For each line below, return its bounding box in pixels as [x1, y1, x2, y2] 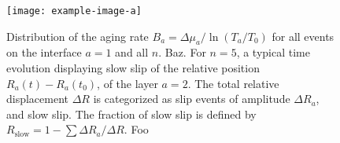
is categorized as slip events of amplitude [93, 90, 290, 107]
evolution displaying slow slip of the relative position [6, 60, 260, 76]
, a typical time [236, 44, 310, 60]
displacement [6, 90, 69, 107]
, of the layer [97, 75, 158, 91]
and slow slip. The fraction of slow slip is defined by [6, 105, 257, 122]
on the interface [6, 44, 82, 60]
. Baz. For [158, 44, 206, 60]
